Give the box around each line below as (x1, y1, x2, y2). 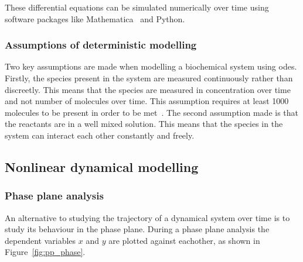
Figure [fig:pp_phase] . (5, 246, 86, 258)
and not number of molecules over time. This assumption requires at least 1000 (5, 95, 289, 107)
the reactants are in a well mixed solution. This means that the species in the (5, 118, 283, 130)
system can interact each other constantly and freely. (5, 129, 195, 141)
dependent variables (5, 234, 76, 246)
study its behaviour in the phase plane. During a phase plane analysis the (5, 223, 270, 235)
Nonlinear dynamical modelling (5, 157, 199, 175)
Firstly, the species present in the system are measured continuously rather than (5, 72, 293, 84)
